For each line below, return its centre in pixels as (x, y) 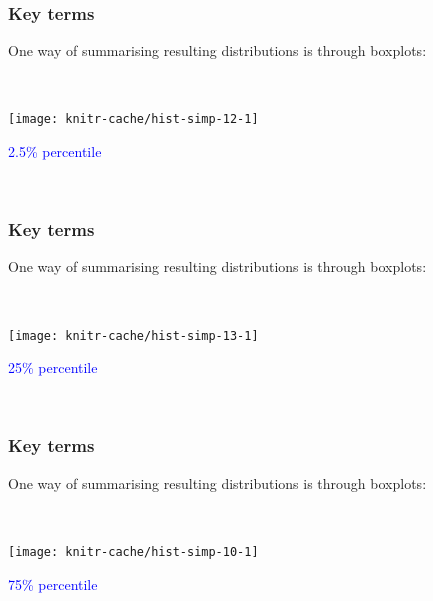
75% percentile (53, 583)
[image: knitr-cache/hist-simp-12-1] (133, 119)
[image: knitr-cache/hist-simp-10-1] (133, 551)
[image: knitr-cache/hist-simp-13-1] (133, 335)
